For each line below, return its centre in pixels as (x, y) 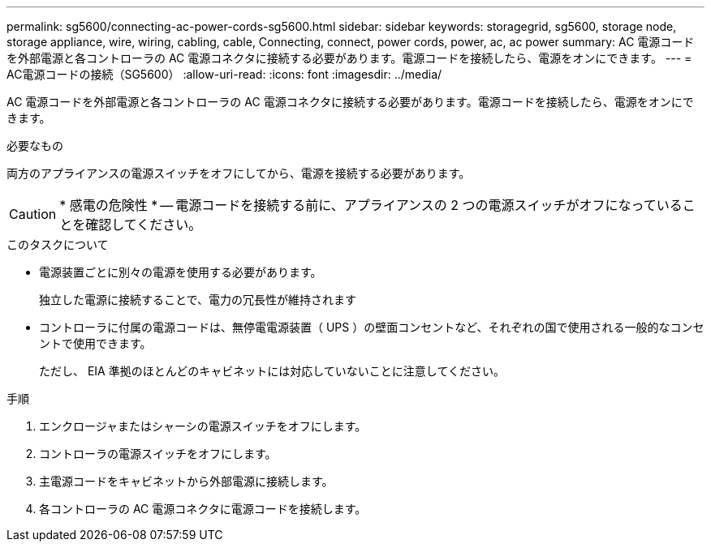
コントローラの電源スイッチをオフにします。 (158, 454)
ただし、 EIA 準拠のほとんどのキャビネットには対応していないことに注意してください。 (272, 371)
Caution (33, 214)
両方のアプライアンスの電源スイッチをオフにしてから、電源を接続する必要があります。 (239, 173)
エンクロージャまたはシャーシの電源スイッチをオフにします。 (203, 426)
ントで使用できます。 (95, 343)
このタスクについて (58, 244)
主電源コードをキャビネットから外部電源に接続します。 (186, 481)
